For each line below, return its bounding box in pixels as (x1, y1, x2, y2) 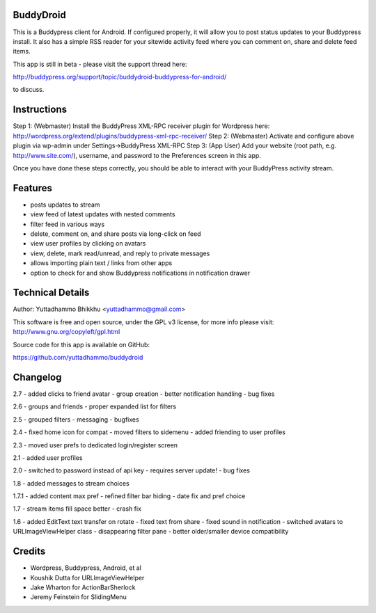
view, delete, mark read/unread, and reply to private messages (30, 249, 210, 257)
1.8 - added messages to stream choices (13, 479, 130, 487)
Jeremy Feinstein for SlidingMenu (30, 593, 127, 601)
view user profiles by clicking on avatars (30, 239, 146, 248)
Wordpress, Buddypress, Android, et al (30, 564, 142, 572)
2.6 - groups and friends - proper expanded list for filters (13, 402, 177, 411)
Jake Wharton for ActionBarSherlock (30, 583, 136, 591)
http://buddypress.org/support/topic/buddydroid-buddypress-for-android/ (13, 73, 227, 81)
